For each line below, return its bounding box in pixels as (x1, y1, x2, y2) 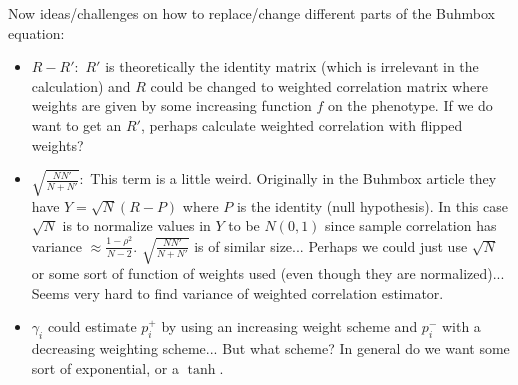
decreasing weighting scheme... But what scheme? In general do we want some (31, 337, 510, 358)
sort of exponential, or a (31, 357, 179, 378)
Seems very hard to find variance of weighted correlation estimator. (31, 282, 444, 303)
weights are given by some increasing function (31, 95, 312, 116)
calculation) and (31, 75, 131, 96)
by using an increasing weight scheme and (161, 316, 418, 337)
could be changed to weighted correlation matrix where (150, 75, 488, 96)
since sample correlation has (325, 215, 497, 236)
